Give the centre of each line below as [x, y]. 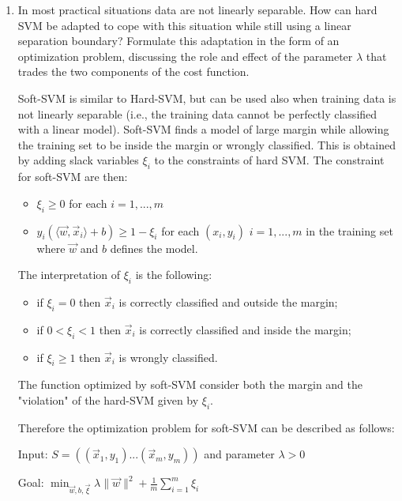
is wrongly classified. [168, 357]
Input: [33, 454]
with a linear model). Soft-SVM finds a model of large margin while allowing [203, 129]
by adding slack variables [78, 160]
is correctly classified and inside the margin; [245, 329]
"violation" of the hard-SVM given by [108, 399]
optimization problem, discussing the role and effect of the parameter [185, 56]
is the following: [174, 275]
